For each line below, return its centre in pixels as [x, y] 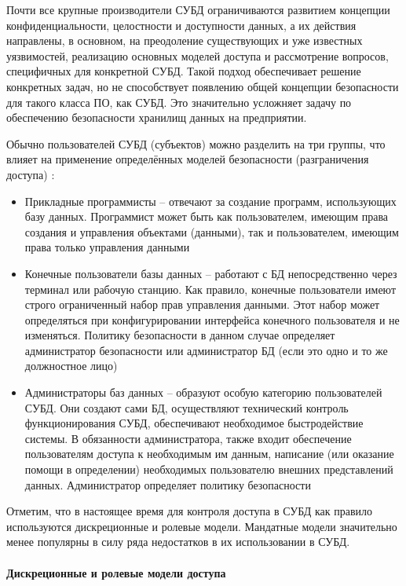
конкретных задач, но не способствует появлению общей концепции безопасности [203, 86]
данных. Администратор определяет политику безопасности [168, 484]
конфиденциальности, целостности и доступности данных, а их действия [181, 25]
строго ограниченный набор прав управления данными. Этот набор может [202, 304]
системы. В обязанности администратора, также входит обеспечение [188, 438]
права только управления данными [107, 247]
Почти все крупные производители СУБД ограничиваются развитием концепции [198, 9]
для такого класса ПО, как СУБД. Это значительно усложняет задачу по [179, 102]
